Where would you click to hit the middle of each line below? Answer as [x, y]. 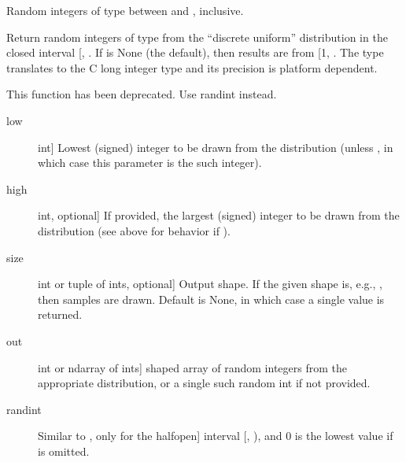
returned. [60, 314]
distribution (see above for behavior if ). [134, 230]
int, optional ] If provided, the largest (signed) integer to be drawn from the [219, 215]
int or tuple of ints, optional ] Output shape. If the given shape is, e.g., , [210, 284]
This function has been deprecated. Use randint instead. [142, 94]
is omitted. [64, 451]
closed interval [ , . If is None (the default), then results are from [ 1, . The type [195, 52]
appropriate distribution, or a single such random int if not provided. [204, 383]
